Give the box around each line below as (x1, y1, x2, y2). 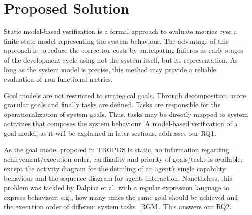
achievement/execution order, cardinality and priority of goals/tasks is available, (4, 154, 243, 164)
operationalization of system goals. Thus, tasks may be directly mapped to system (4, 109, 248, 119)
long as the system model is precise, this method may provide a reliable (4, 64, 217, 74)
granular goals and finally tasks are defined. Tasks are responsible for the (4, 99, 220, 110)
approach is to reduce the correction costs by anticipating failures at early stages (4, 45, 243, 55)
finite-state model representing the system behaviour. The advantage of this (4, 35, 229, 46)
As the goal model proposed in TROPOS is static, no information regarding (4, 144, 229, 154)
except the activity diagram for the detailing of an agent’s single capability (4, 163, 226, 173)
